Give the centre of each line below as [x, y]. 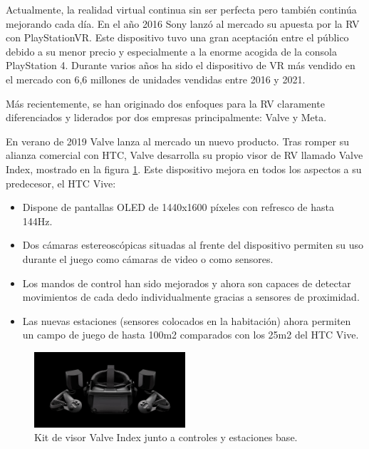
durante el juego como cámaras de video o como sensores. [148, 258]
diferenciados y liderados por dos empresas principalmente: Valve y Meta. [166, 117]
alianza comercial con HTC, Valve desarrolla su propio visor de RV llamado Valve [184, 155]
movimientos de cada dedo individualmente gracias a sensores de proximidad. [191, 297]
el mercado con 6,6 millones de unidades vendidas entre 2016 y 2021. [156, 79]
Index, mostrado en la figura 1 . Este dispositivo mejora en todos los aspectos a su [184, 169]
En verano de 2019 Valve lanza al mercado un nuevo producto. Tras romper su [178, 141]
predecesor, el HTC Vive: [61, 183]
